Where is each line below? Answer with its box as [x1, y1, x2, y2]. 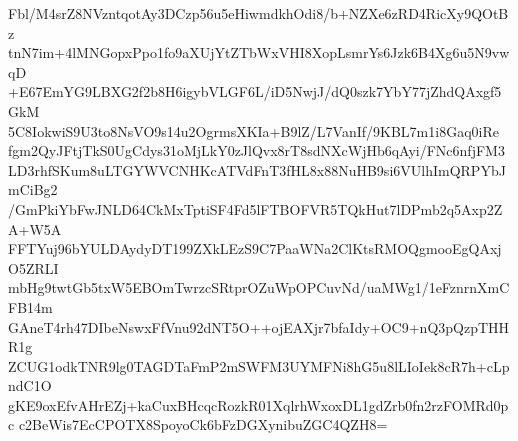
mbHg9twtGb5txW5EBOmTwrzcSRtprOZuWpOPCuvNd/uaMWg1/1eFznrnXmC [8, 277, 510, 298]
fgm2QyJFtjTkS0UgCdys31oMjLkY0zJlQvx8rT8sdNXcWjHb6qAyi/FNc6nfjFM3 [8, 140, 505, 161]
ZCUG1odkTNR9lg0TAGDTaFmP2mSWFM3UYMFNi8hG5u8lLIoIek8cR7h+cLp [8, 355, 510, 376]
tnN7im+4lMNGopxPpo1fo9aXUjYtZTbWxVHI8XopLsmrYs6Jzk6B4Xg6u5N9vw [8, 42, 510, 63]
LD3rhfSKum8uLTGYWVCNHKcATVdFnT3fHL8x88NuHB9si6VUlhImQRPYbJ [8, 159, 506, 180]
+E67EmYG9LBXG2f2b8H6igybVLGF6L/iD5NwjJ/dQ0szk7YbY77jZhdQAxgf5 [8, 81, 502, 102]
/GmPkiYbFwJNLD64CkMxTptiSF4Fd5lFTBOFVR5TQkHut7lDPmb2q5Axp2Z [8, 198, 503, 219]
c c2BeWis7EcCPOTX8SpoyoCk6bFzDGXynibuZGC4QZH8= [8, 414, 388, 435]
